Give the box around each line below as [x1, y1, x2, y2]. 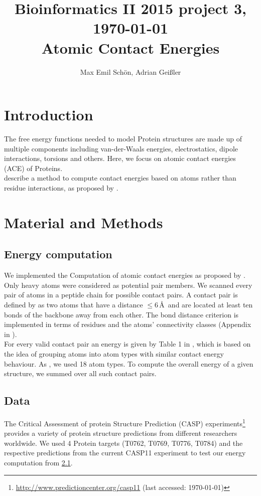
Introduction [4, 104, 93, 125]
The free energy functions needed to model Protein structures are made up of [4, 133, 242, 144]
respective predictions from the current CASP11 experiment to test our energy [4, 447, 246, 458]
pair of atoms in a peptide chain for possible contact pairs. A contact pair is [4, 289, 238, 300]
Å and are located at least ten [159, 299, 253, 309]
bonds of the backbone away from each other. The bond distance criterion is [4, 309, 239, 319]
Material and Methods [4, 212, 163, 232]
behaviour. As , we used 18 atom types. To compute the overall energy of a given [4, 358, 253, 369]
